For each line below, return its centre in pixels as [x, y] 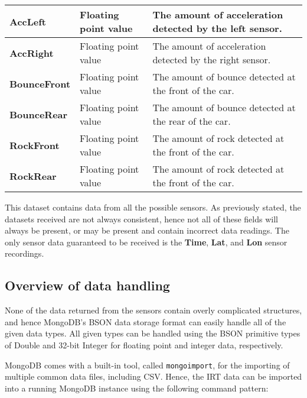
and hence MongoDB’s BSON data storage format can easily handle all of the [146, 321]
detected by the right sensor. [212, 59]
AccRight [32, 53]
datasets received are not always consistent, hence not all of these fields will [141, 219]
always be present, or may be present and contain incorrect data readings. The [147, 230]
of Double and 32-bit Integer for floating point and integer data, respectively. [144, 344]
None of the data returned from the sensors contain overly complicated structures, [153, 310]
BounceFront [40, 83]
